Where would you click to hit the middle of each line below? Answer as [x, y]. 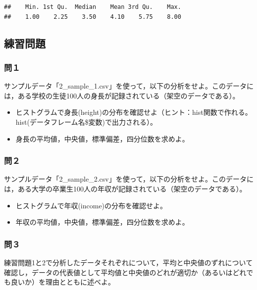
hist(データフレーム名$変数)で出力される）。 [86, 121]
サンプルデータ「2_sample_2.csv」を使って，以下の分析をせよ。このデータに [129, 179]
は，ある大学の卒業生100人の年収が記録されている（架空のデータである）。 [125, 188]
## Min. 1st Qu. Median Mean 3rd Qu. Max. [93, 7]
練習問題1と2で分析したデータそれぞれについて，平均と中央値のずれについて [128, 262]
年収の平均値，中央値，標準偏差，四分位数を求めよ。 [102, 222]
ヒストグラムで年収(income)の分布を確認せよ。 [91, 205]
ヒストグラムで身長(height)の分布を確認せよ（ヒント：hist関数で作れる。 [134, 112]
